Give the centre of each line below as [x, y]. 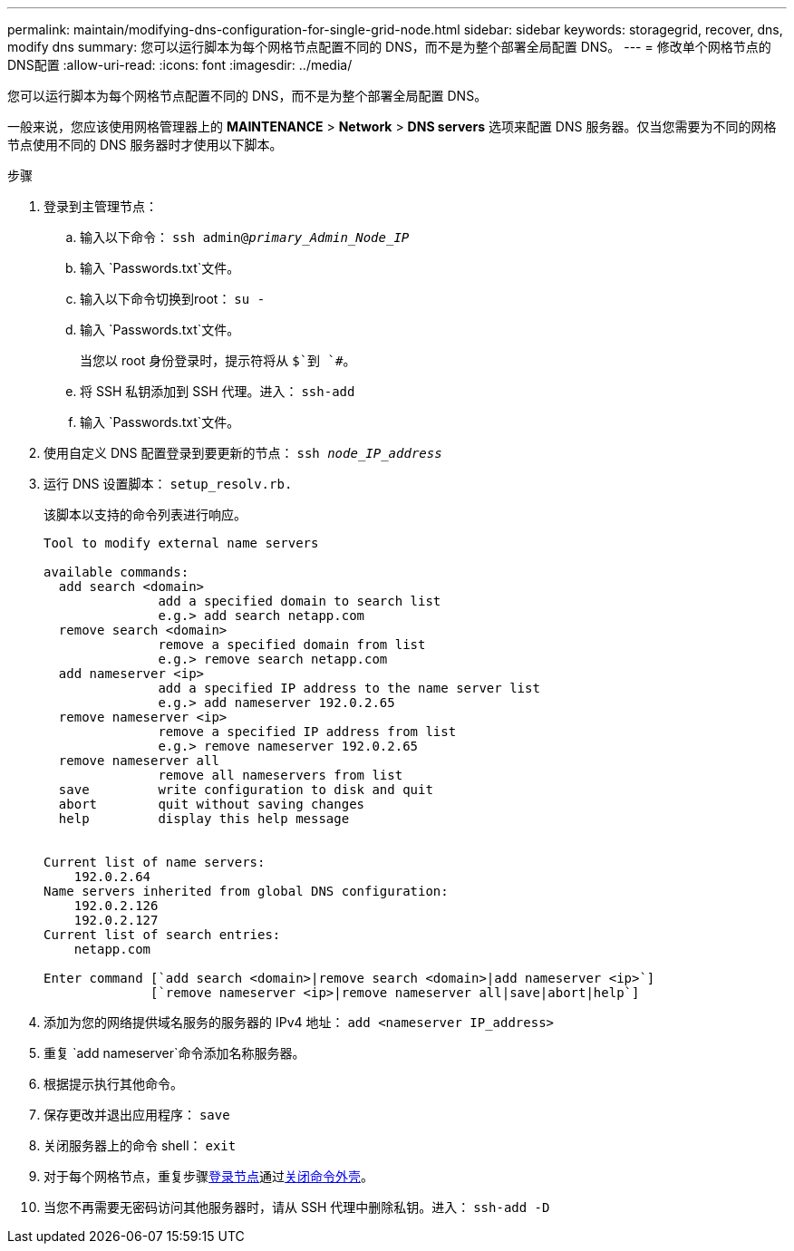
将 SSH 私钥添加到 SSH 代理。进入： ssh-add [218, 391]
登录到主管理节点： [101, 206]
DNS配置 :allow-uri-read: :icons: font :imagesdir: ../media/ [180, 65]
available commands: [116, 572]
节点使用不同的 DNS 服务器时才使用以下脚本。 [145, 145]
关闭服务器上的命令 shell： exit [140, 1145]
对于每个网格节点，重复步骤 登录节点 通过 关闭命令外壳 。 [208, 1176]
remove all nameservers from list [281, 775]
